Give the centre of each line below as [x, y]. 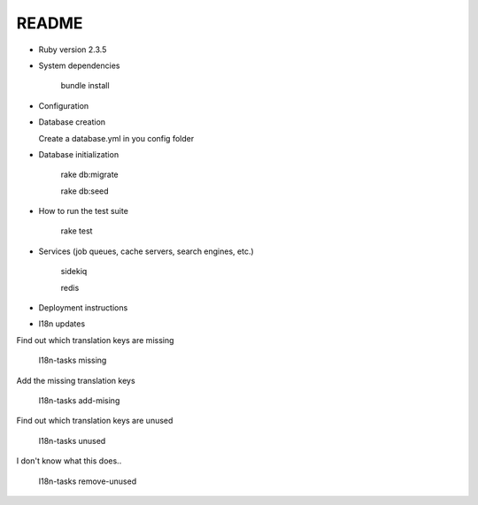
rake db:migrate [89, 175]
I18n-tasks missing [73, 360]
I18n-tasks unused [72, 440]
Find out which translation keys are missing [95, 340]
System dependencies [79, 65]
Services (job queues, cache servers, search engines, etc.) [146, 251]
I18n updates [62, 324]
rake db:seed [85, 191]
